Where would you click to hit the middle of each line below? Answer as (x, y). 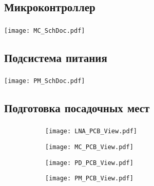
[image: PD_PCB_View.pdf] (89, 163)
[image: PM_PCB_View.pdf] (89, 179)
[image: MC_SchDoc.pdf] (45, 30)
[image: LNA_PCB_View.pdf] (91, 131)
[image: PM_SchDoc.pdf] (45, 81)
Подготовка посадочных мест (77, 108)
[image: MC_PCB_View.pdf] (89, 147)
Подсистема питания (56, 57)
